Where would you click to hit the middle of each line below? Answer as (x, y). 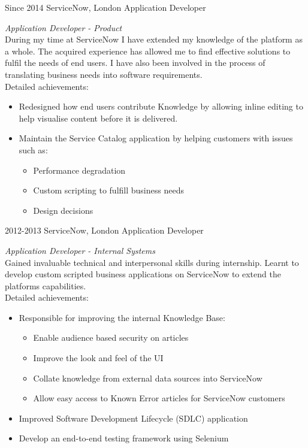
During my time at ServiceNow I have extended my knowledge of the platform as (154, 39)
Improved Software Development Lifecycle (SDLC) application (133, 418)
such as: (33, 149)
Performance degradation (79, 170)
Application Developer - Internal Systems (80, 250)
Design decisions (63, 210)
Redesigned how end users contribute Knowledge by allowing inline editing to (161, 106)
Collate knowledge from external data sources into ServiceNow (148, 378)
